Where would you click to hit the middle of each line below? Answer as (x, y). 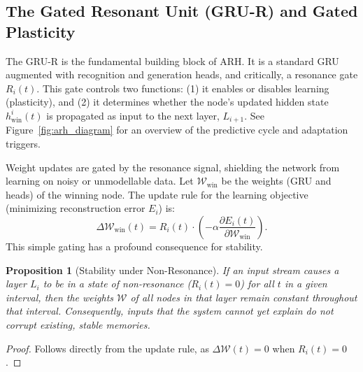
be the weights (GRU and (276, 181)
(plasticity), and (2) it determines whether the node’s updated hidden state (167, 102)
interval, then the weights (60, 297)
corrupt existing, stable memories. (78, 324)
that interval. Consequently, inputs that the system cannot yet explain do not (170, 311)
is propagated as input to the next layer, (133, 115)
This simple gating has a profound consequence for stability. (134, 246)
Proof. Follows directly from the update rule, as (107, 348)
